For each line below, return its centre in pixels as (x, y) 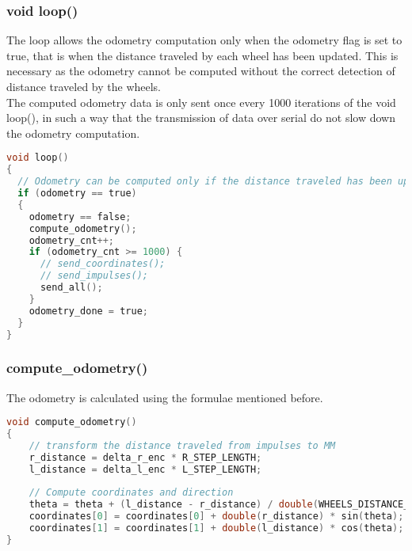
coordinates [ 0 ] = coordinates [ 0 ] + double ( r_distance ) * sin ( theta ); (216, 517)
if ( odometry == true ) (77, 193)
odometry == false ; (80, 217)
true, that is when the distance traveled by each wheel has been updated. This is (202, 55)
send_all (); (71, 287)
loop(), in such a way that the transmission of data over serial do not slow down (201, 118)
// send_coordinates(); (103, 264)
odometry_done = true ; (88, 311)
